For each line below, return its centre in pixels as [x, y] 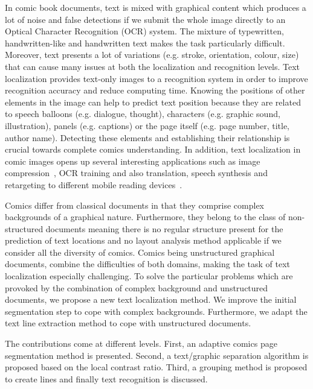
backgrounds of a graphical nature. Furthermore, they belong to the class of [145, 217]
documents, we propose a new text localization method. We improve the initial [151, 299]
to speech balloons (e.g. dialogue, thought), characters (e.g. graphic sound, [143, 114]
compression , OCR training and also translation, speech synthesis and [136, 173]
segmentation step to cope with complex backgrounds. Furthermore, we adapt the [156, 311]
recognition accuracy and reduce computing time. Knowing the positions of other [155, 90]
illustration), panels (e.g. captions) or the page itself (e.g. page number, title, [147, 125]
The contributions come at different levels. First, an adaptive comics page [141, 343]
